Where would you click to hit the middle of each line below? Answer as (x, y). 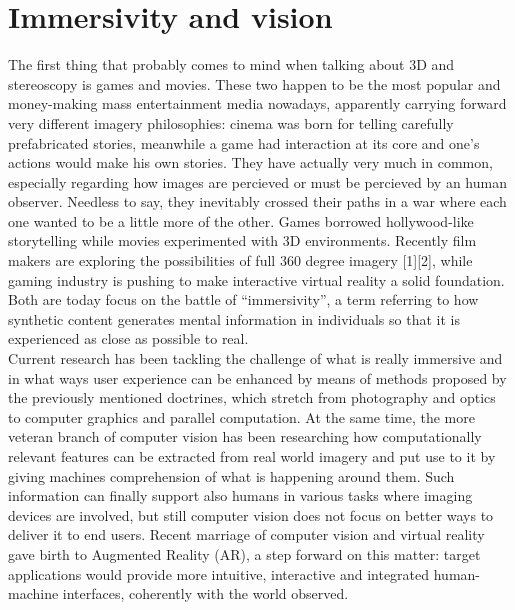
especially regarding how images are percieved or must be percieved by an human (257, 181)
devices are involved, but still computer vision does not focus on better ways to (251, 514)
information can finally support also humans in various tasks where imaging (240, 495)
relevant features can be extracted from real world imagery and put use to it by (252, 456)
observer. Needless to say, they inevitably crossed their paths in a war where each (257, 201)
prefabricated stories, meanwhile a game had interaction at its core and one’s (244, 142)
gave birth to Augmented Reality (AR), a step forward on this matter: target (244, 553)
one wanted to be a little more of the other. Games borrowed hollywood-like (241, 220)
